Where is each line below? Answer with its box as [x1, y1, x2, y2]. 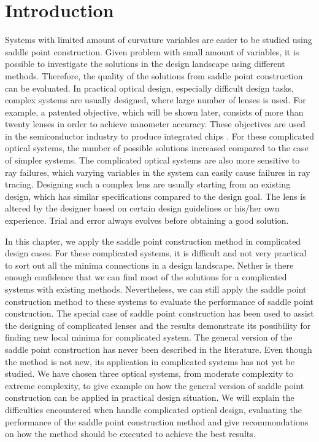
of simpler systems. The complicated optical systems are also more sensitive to [5, 154, 300, 167]
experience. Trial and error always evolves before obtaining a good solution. [5, 214, 289, 227]
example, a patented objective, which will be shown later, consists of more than [5, 105, 304, 118]
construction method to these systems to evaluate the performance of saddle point [5, 294, 313, 307]
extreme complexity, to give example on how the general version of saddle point [5, 379, 304, 392]
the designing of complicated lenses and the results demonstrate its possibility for [5, 318, 311, 331]
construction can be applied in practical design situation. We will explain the [5, 391, 294, 404]
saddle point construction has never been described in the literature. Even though [5, 342, 312, 355]
